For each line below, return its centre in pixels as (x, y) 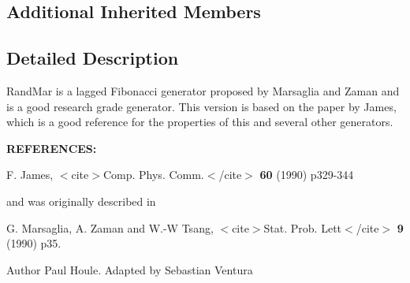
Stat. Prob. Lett (303, 227)
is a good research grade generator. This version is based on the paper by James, (201, 106)
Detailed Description (93, 58)
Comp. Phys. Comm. (153, 175)
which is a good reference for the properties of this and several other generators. (200, 122)
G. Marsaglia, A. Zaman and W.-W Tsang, (110, 227)
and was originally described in (81, 201)
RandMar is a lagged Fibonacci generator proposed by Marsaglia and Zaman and (203, 90)
